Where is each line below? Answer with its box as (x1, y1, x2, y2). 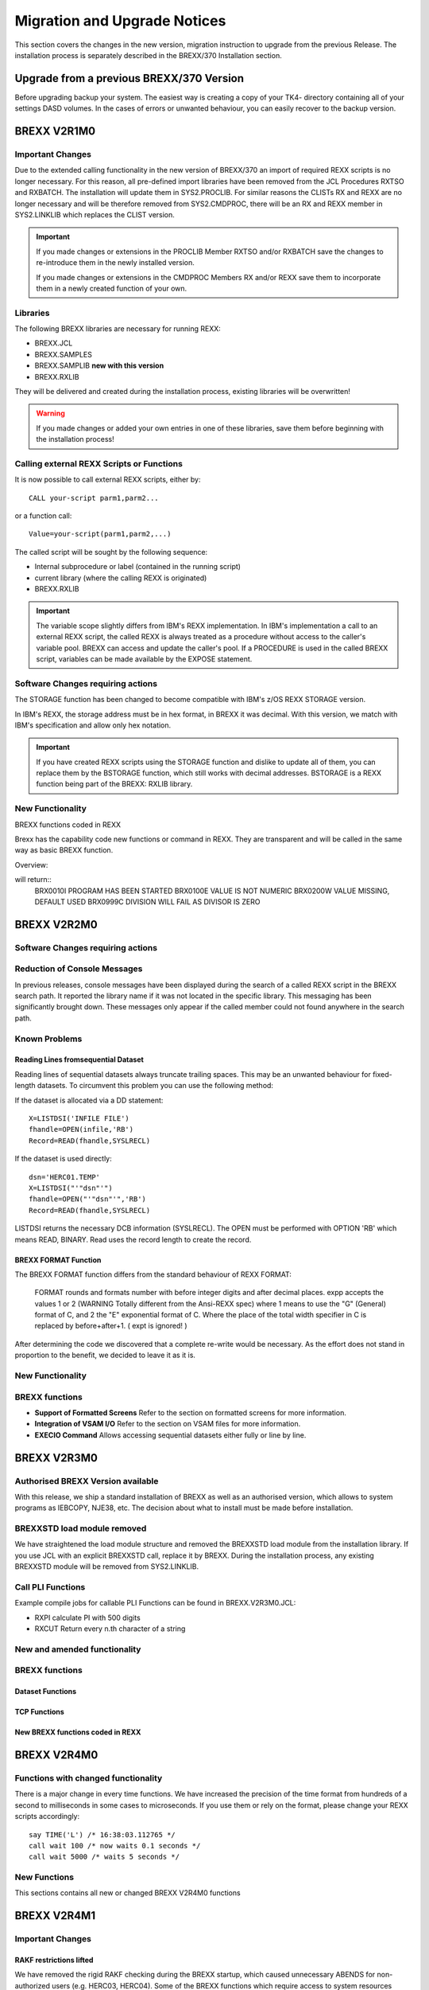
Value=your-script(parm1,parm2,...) (29, 529, 172, 539)
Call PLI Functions (14, 1581, 86, 1592)
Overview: (14, 860, 48, 869)
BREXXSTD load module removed (14, 1523, 147, 1534)
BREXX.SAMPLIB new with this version (34, 361, 164, 370)
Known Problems (14, 1033, 83, 1044)
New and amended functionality (14, 1644, 141, 1655)
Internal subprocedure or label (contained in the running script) (34, 562, 242, 572)
